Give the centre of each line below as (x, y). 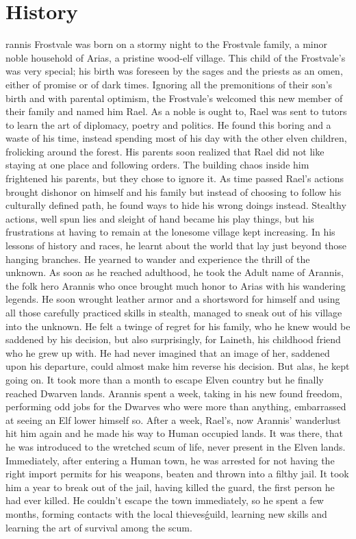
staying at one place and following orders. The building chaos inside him (157, 165)
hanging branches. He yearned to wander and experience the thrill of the (158, 259)
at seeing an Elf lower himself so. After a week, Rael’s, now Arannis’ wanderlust (173, 419)
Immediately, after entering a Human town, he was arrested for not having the (170, 460)
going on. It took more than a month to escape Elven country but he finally (165, 379)
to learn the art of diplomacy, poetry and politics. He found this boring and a (168, 124)
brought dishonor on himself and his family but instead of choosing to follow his (174, 191)
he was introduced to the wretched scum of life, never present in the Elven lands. (176, 446)
